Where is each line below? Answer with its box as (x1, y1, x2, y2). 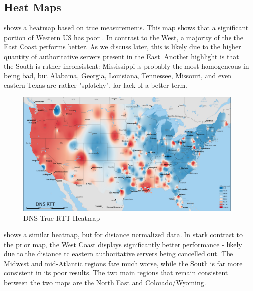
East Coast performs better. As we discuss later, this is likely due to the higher (4, 42, 241, 52)
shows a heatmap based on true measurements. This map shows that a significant (4, 22, 249, 33)
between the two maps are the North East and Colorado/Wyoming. (4, 277, 206, 287)
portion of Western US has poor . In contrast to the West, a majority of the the (4, 32, 243, 42)
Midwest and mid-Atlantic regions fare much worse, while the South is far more (4, 258, 243, 268)
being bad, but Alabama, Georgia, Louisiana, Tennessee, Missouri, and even (4, 70, 232, 81)
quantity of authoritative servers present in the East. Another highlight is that (4, 51, 239, 61)
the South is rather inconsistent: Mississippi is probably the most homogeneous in (4, 61, 249, 71)
